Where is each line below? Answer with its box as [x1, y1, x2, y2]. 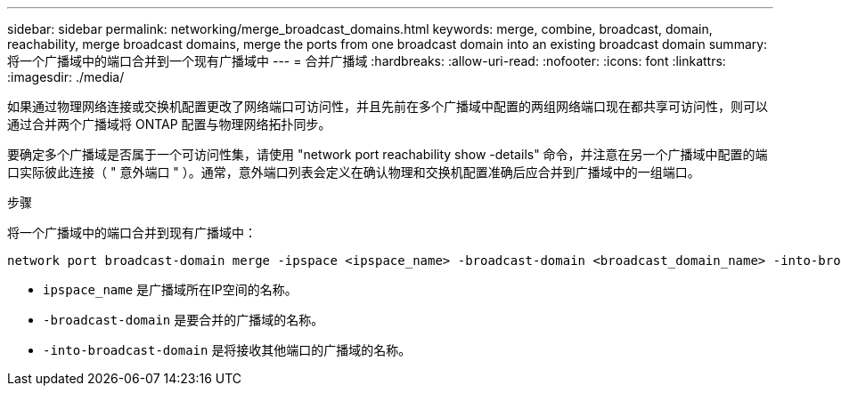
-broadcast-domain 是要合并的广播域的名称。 [43, 312, 324, 327]
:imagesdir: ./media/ [7, 69, 125, 84]
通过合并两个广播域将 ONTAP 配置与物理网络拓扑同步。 [7, 116, 331, 132]
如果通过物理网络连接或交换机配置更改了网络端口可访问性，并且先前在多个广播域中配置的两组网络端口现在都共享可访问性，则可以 [7, 99, 768, 114]
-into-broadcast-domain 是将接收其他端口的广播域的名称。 [43, 342, 412, 357]
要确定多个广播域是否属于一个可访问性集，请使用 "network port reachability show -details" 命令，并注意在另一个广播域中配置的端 [7, 147, 768, 162]
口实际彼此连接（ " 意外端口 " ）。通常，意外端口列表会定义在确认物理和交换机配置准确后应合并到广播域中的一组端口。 [7, 164, 700, 180]
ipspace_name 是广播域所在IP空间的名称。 [43, 282, 298, 297]
